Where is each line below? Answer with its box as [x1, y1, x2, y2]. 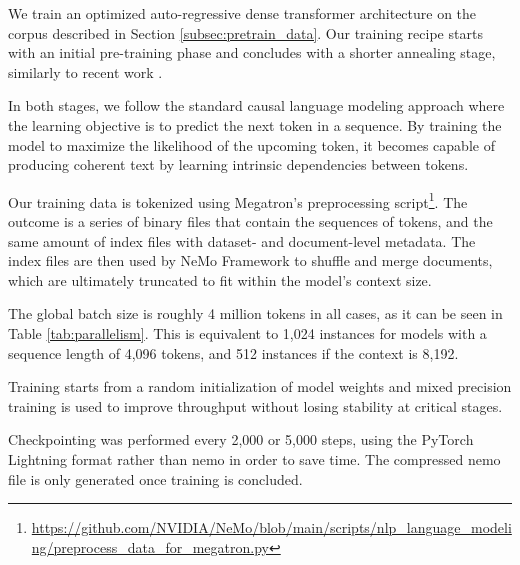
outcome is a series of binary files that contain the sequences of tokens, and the [8, 211, 493, 231]
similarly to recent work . [8, 61, 163, 82]
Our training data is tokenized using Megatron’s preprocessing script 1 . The [8, 188, 468, 212]
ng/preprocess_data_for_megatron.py [31, 536, 269, 557]
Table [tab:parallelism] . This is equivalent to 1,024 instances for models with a [8, 322, 487, 343]
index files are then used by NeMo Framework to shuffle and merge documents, [8, 250, 493, 271]
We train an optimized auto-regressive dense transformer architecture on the [8, 3, 477, 23]
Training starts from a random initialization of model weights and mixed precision [8, 376, 512, 397]
